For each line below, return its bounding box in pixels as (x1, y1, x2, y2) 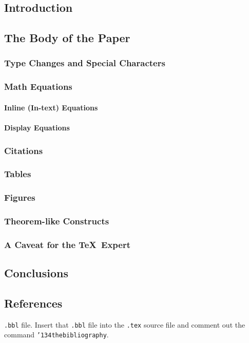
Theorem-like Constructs (4, 215, 109, 227)
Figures (4, 191, 35, 204)
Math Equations (4, 80, 72, 93)
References (4, 295, 63, 311)
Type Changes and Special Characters (4, 56, 165, 69)
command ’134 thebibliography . (4, 329, 109, 340)
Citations (4, 144, 43, 157)
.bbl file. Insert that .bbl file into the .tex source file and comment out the (4, 319, 245, 330)
